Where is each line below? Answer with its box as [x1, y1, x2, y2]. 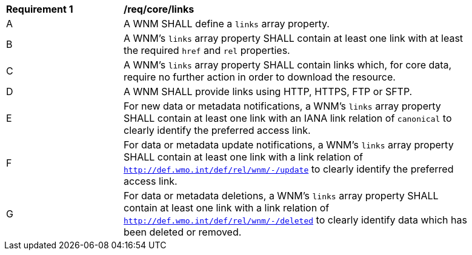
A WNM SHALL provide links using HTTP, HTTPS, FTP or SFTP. [124, 85, 413, 98]
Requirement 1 [6, 3, 73, 15]
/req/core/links [124, 3, 194, 15]
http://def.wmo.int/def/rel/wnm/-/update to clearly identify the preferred [124, 163, 454, 175]
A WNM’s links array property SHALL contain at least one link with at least [124, 32, 464, 44]
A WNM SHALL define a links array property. [124, 18, 330, 30]
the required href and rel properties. [124, 44, 290, 56]
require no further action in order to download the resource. [124, 71, 396, 83]
